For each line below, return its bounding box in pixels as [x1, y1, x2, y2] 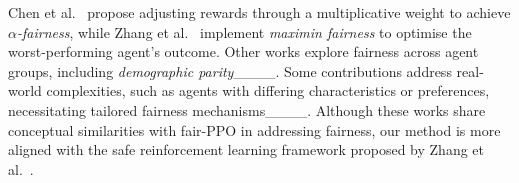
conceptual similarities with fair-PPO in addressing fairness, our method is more [8, 119, 501, 140]
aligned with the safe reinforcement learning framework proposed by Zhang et [8, 139, 485, 160]
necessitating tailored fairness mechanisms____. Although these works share [8, 99, 486, 120]
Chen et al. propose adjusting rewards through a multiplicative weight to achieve [8, 2, 511, 22]
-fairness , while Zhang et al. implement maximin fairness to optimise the [16, 21, 472, 42]
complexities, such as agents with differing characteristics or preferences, [46, 80, 490, 101]
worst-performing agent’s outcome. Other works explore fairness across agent [8, 41, 479, 62]
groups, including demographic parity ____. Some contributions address [8, 60, 452, 81]
